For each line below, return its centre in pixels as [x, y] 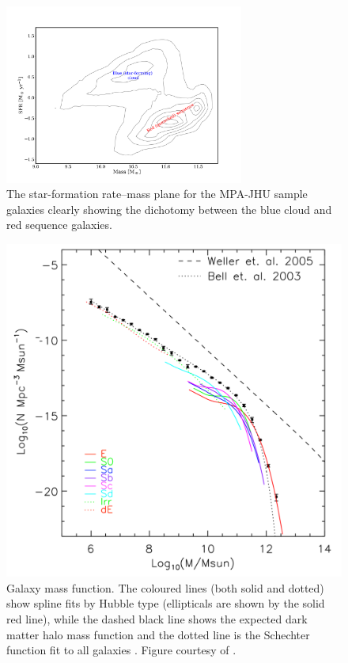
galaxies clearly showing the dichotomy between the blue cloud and [169, 209]
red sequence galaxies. [59, 225]
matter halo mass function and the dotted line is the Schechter [158, 634]
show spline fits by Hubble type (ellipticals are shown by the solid [166, 603]
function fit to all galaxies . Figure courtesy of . [121, 650]
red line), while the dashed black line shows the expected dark [157, 619]
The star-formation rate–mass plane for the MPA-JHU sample [157, 194]
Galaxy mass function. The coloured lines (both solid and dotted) [165, 587]
